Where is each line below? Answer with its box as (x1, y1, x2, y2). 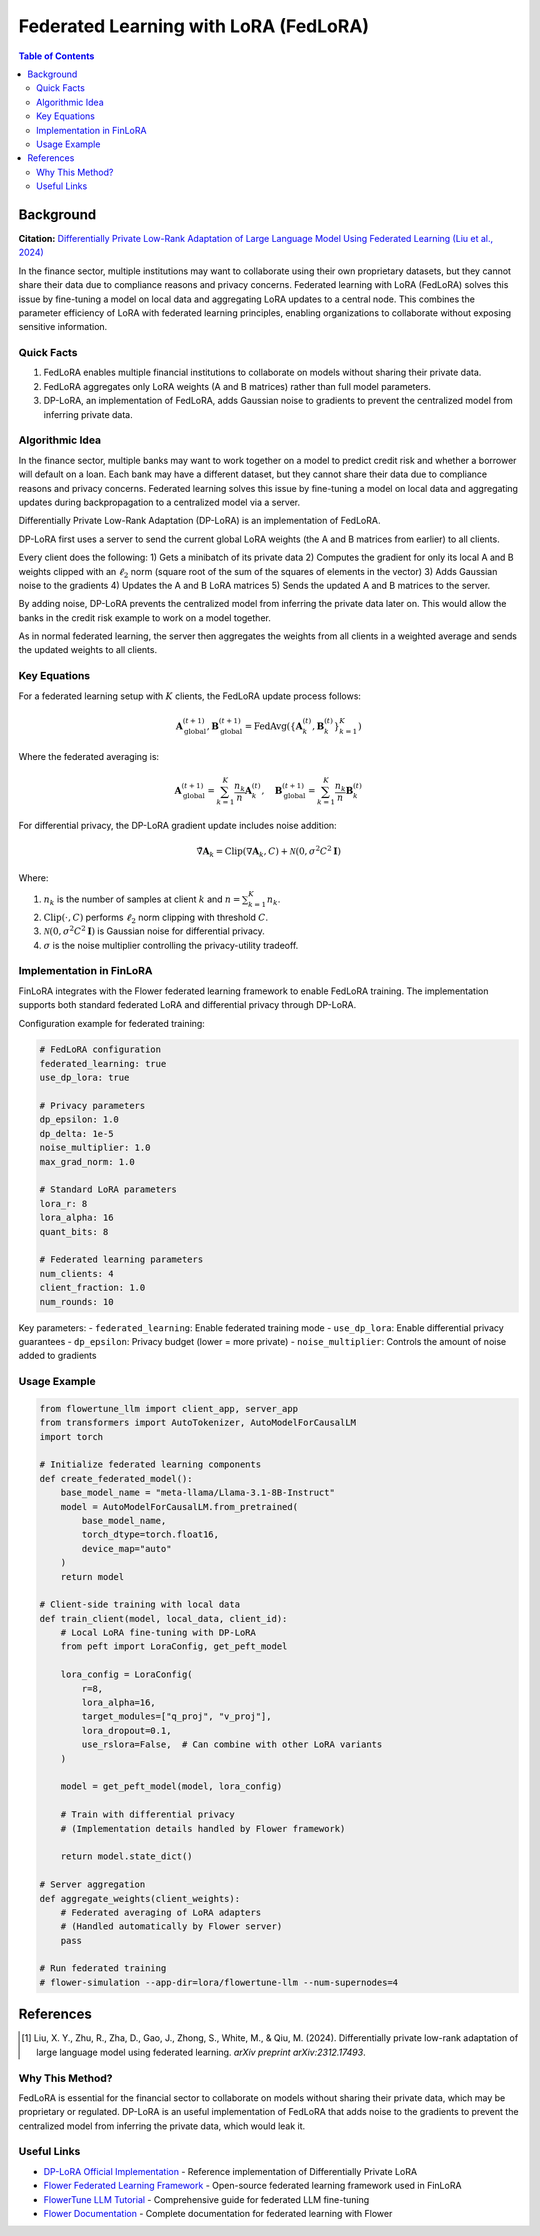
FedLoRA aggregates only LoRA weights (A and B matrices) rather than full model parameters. (43, 380, 432, 392)
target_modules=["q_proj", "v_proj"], (81, 1711, 272, 1722)
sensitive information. (18, 321, 108, 333)
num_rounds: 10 (39, 1296, 114, 1307)
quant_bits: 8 (39, 1226, 109, 1237)
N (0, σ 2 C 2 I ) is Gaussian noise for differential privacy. (43, 924, 265, 937)
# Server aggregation (39, 1879, 146, 1890)
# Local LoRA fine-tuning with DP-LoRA (60, 1627, 257, 1639)
